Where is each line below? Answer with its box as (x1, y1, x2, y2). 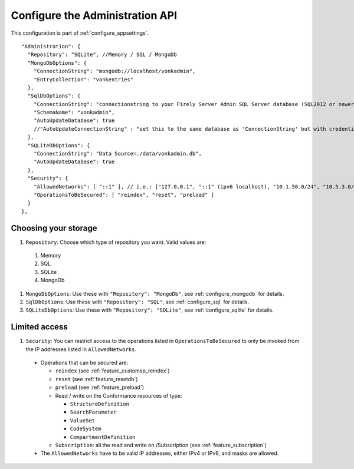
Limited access (11, 322, 68, 332)
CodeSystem (70, 425, 101, 432)
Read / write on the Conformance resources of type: (55, 392, 182, 399)
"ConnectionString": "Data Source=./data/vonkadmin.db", (33, 150, 202, 157)
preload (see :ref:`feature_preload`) (55, 384, 145, 391)
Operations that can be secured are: (40, 359, 129, 366)
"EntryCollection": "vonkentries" (33, 76, 134, 82)
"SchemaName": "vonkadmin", (33, 109, 115, 116)
